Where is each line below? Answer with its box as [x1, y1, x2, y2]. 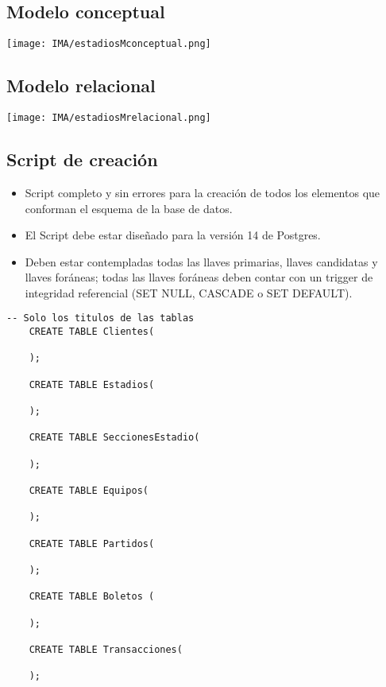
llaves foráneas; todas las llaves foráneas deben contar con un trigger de [25, 269, 373, 285]
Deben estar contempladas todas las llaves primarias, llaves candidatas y [25, 253, 378, 270]
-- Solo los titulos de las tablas [6, 312, 195, 324]
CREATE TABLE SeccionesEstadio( [29, 432, 200, 444]
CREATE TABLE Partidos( [29, 538, 155, 549]
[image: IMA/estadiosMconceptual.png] [6, 38, 211, 50]
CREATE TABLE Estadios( [29, 378, 155, 390]
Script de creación [6, 147, 158, 172]
